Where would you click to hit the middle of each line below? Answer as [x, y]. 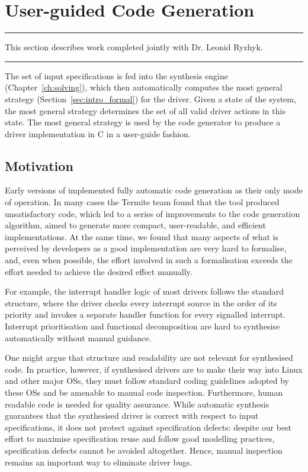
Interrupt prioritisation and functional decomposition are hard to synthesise [142, 326]
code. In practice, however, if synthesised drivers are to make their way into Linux [154, 369]
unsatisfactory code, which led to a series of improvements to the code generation [153, 213]
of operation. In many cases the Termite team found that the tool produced [142, 202]
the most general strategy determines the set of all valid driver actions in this [145, 110]
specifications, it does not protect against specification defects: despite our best [148, 427]
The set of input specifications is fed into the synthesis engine [116, 75]
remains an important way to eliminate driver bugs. [99, 462]
